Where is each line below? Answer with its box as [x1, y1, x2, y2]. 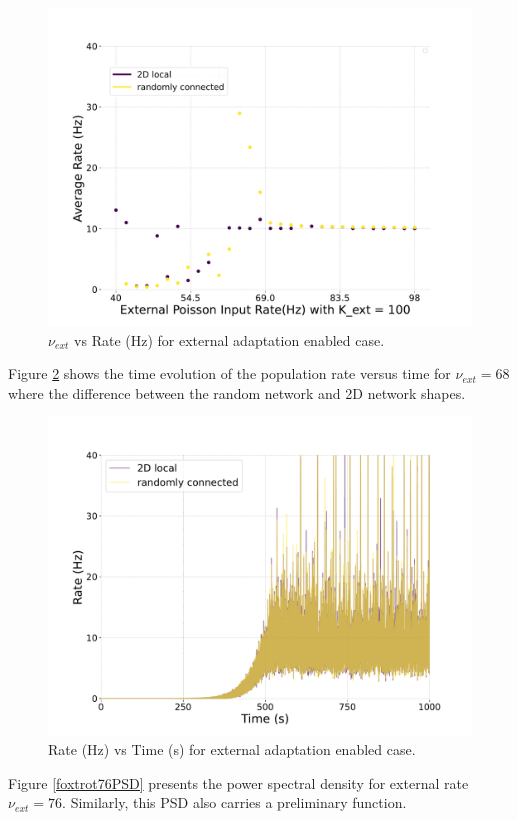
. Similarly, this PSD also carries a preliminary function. [62, 792, 407, 813]
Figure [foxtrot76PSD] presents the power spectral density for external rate [8, 772, 469, 793]
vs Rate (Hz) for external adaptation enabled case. [74, 329, 385, 350]
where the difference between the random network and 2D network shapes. [8, 382, 466, 403]
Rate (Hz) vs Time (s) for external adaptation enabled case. [48, 738, 416, 759]
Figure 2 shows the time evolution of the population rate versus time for [8, 363, 451, 384]
